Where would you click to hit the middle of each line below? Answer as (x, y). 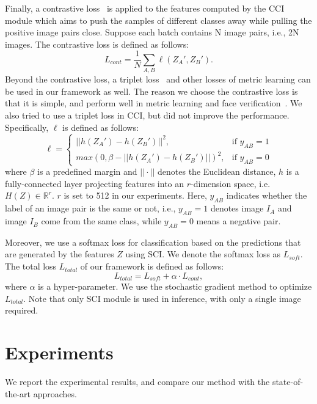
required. (22, 310)
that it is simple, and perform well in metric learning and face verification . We (154, 103)
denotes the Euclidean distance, (217, 171)
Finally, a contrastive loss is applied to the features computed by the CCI (145, 8)
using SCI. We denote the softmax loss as (203, 254)
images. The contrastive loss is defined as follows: (97, 44)
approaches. (55, 393)
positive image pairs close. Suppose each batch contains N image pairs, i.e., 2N (152, 32)
